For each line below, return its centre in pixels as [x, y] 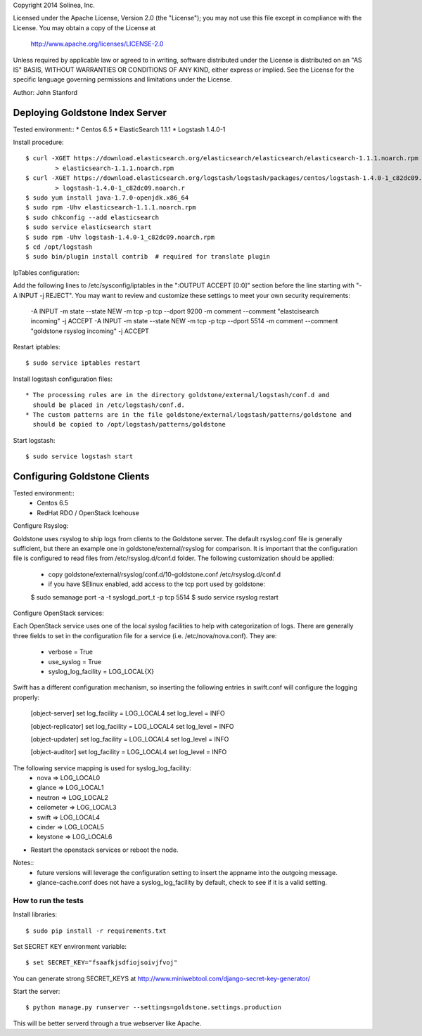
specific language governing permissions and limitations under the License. [122, 79]
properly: [26, 697]
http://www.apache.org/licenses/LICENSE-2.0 [97, 44]
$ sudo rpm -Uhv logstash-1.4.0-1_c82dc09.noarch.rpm [120, 237]
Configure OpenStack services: [59, 613]
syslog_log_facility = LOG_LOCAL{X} [101, 671]
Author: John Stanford [45, 92]
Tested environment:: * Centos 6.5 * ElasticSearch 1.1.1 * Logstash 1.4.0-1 [119, 129]
